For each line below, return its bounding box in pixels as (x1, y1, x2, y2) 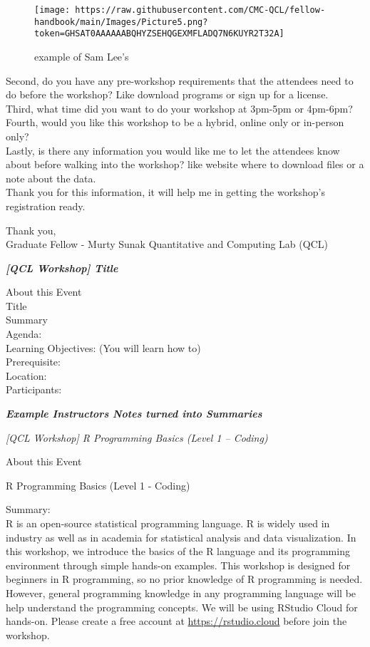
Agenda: (6, 326, 42, 341)
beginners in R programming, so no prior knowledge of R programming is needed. (6, 571, 363, 586)
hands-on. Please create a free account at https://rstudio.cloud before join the (6, 614, 347, 628)
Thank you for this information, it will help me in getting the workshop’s (6, 185, 325, 200)
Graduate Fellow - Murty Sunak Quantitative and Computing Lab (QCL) (6, 237, 328, 252)
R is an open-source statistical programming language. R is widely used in (6, 516, 330, 530)
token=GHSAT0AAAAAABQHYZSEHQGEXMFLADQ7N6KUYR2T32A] (34, 29, 284, 39)
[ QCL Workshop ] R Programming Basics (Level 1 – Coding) (6, 430, 268, 445)
